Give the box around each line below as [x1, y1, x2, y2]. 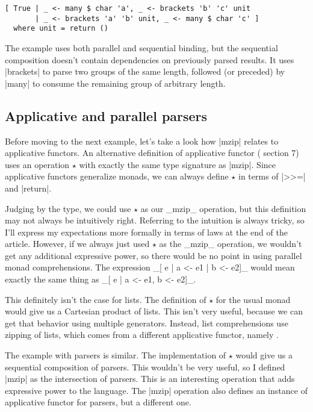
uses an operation [5, 158, 70, 170]
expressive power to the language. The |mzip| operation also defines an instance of [5, 384, 308, 396]
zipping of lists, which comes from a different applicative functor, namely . [5, 328, 279, 341]
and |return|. [5, 181, 52, 194]
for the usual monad [215, 293, 291, 305]
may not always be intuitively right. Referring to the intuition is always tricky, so [5, 214, 305, 226]
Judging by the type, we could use [5, 202, 131, 214]
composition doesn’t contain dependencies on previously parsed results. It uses [5, 53, 294, 66]
